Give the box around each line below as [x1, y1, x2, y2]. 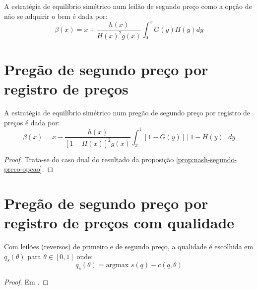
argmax [106, 262, 129, 269]
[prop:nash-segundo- [176, 154, 237, 164]
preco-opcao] [4, 164, 42, 174]
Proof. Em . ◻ [4, 277, 49, 287]
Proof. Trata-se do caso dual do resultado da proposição [4, 154, 174, 164]
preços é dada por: [4, 117, 60, 127]
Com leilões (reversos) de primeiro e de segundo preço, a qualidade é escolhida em [4, 241, 254, 252]
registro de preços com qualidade [4, 212, 235, 233]
